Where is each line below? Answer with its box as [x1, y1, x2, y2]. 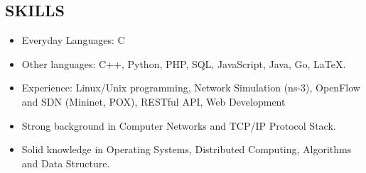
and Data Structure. [21, 155, 110, 170]
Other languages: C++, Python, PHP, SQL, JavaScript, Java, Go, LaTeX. [21, 56, 346, 71]
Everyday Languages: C [21, 33, 125, 48]
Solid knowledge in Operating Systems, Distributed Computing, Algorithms [21, 142, 352, 157]
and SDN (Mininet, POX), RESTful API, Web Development [21, 94, 286, 108]
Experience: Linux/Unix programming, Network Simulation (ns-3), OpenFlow [21, 80, 360, 95]
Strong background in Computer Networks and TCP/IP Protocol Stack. [21, 118, 336, 133]
